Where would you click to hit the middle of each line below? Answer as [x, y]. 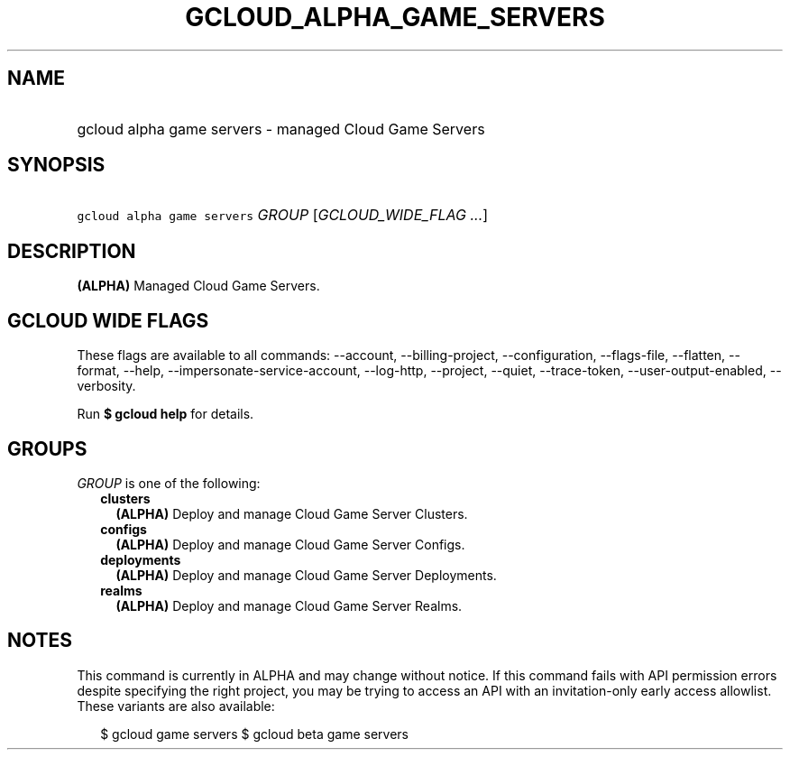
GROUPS [47, 448]
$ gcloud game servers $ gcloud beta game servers [254, 734]
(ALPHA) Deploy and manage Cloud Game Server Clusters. [292, 513]
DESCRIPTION [72, 251]
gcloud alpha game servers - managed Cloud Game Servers [281, 129]
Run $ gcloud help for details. [165, 414]
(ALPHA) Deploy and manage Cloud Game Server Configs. [290, 544]
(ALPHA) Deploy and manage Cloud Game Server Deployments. [306, 575]
